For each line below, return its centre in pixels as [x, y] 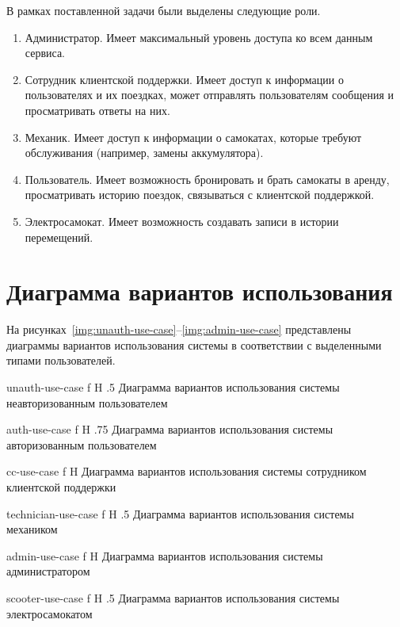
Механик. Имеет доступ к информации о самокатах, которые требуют [193, 137]
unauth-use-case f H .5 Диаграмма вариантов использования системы [173, 387]
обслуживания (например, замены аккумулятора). [144, 153]
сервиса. [45, 53]
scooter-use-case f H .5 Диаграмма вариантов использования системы [173, 597]
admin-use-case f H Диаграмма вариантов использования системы [165, 555]
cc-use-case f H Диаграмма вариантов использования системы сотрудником [187, 471]
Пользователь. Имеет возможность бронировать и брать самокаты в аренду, [207, 179]
